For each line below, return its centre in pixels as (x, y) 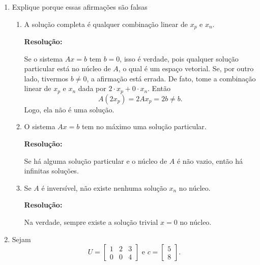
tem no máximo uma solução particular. (144, 126)
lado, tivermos (46, 78)
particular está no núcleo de (67, 68)
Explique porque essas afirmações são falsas (80, 7)
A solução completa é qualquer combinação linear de (106, 24)
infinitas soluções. (51, 171)
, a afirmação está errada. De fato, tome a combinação (171, 78)
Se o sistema (44, 58)
